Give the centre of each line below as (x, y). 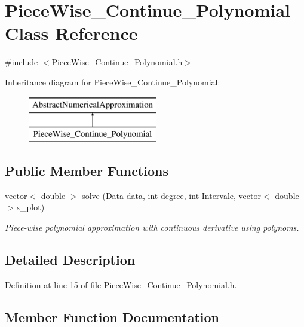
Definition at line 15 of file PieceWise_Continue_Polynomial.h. (121, 284)
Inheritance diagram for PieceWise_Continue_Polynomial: (113, 82)
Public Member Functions (87, 171)
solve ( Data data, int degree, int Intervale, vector (171, 195)
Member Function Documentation (112, 317)
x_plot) (30, 207)
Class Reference (71, 33)
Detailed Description (70, 260)
